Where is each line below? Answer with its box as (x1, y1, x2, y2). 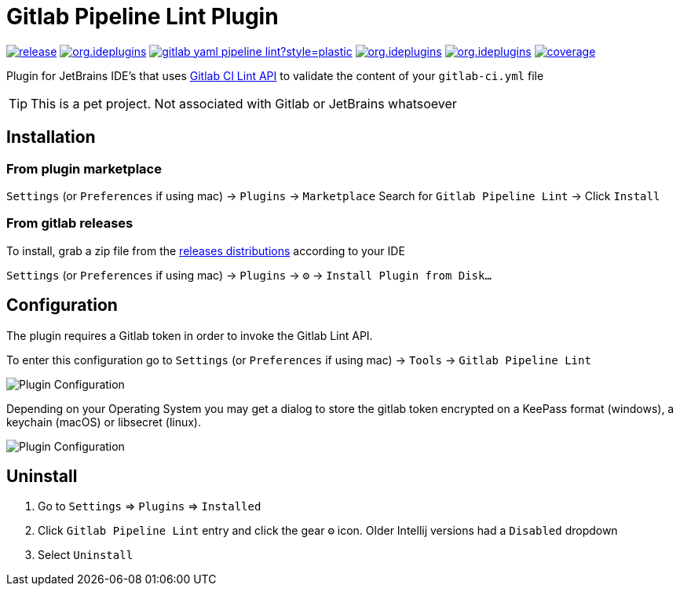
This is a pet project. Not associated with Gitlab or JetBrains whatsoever (31, 95, 457, 111)
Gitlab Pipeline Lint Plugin (6, 3, 279, 30)
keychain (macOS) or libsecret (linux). (6, 415, 201, 429)
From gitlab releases (6, 215, 133, 232)
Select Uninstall (38, 548, 133, 562)
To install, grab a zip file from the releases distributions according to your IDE (6, 243, 405, 258)
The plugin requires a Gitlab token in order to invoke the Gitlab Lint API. (6, 328, 373, 342)
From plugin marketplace (6, 160, 162, 177)
